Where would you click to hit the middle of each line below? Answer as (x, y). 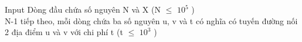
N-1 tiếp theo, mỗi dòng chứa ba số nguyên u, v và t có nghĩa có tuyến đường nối (151, 20)
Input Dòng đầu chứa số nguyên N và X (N (83, 9)
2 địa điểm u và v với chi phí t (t (64, 32)
